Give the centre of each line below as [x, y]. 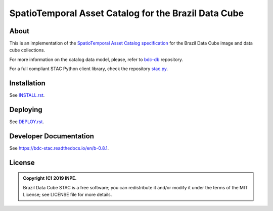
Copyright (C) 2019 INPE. [50, 178]
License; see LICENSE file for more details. [67, 195]
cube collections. [27, 50]
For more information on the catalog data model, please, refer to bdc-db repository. [96, 59]
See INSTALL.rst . [27, 95]
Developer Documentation [52, 136]
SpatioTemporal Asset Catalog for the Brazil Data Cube [127, 13]
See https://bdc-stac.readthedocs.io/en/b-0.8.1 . [59, 148]
